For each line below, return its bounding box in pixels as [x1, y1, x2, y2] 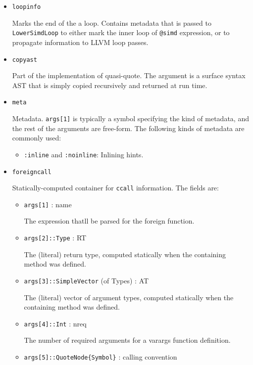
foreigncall [12, 168, 51, 176]
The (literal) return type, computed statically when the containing [24, 249, 226, 259]
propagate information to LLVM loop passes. [12, 37, 149, 47]
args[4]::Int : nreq [24, 318, 87, 328]
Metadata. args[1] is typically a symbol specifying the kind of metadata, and [12, 113, 249, 123]
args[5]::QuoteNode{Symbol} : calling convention [24, 352, 177, 362]
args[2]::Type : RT [24, 232, 87, 243]
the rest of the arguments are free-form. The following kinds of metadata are [12, 123, 245, 133]
